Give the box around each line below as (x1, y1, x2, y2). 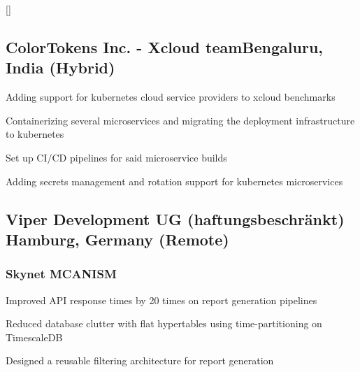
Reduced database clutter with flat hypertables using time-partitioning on (6, 316, 322, 331)
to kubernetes (6, 127, 64, 141)
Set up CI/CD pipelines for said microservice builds (6, 150, 227, 164)
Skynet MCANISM (6, 265, 117, 282)
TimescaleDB (6, 329, 63, 344)
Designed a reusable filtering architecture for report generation (6, 353, 274, 368)
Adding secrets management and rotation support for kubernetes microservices (6, 173, 343, 188)
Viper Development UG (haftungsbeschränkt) (6, 208, 345, 229)
